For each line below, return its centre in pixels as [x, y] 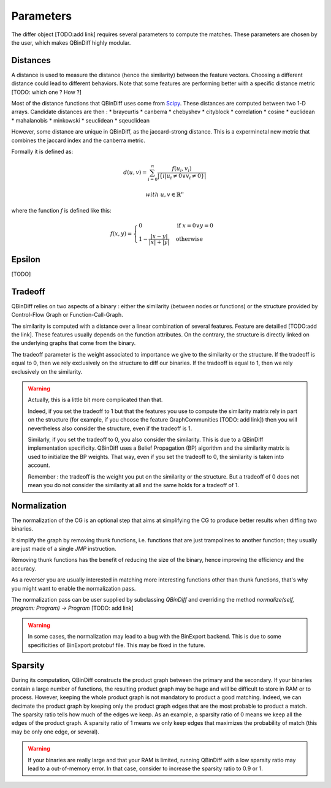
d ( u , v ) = [135, 172]
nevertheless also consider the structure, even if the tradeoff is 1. [110, 428]
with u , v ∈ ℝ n [165, 194]
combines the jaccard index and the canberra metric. [78, 140]
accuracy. [24, 568]
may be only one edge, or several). [55, 732]
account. [39, 465]
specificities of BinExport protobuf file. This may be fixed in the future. [116, 645]
